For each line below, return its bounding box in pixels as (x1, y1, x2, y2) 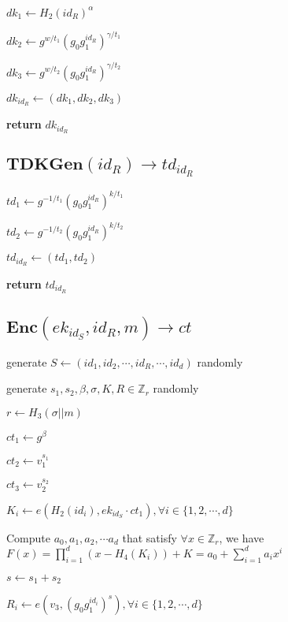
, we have (219, 529, 264, 546)
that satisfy (122, 529, 177, 546)
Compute (6, 529, 50, 546)
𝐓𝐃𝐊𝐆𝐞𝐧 (6, 155, 83, 173)
